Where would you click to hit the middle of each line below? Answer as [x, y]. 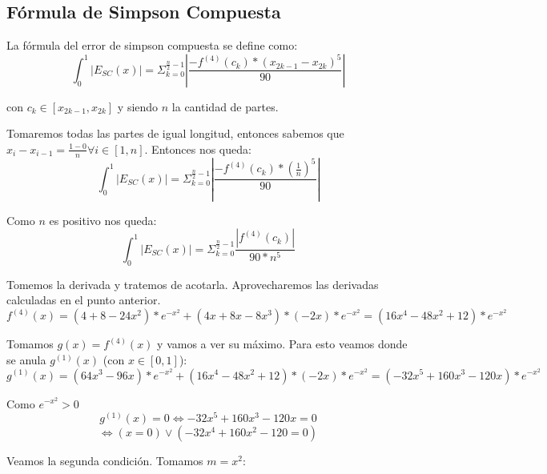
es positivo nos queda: [103, 220]
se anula [26, 359]
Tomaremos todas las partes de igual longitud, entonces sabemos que [175, 133]
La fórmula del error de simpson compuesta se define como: [152, 45]
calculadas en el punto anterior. [84, 300]
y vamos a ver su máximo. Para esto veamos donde [282, 344]
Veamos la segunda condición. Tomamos [105, 461]
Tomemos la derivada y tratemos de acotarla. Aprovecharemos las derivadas [193, 284]
